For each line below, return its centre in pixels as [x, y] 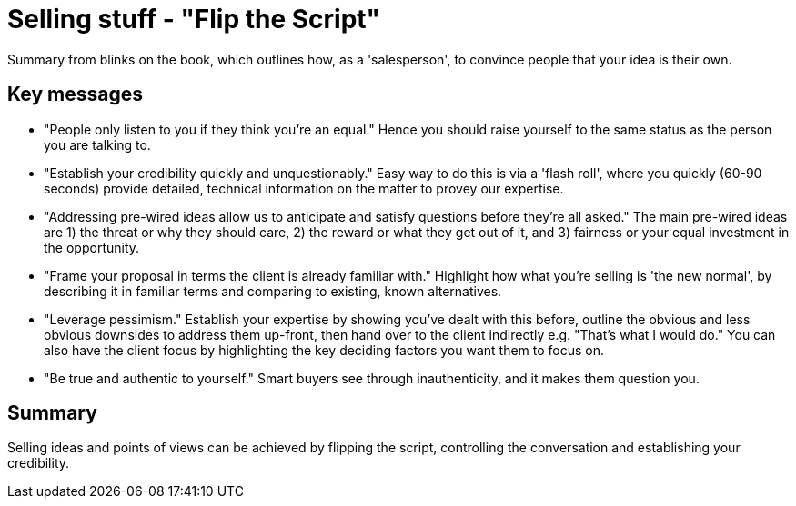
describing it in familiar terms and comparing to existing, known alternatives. [273, 291]
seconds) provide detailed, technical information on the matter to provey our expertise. [304, 188]
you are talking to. [97, 144]
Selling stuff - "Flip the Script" [194, 19]
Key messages [75, 94]
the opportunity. [92, 247]
